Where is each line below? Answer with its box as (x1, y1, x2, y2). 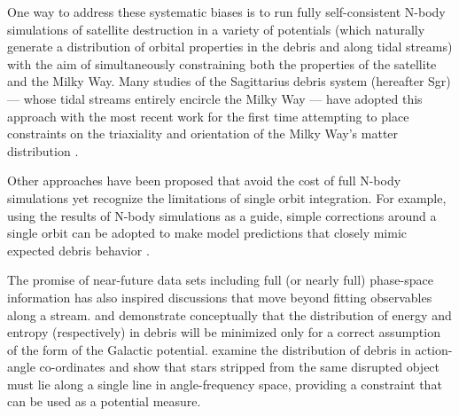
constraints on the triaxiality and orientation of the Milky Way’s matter (7, 124, 399, 143)
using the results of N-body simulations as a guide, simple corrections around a (7, 206, 437, 224)
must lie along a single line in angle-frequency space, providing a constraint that (7, 374, 442, 393)
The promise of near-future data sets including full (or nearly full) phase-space (7, 271, 433, 289)
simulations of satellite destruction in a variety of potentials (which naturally (7, 20, 425, 38)
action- (415, 340, 453, 358)
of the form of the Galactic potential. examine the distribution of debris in (7, 340, 411, 358)
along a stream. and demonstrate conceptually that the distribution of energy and (7, 305, 452, 324)
